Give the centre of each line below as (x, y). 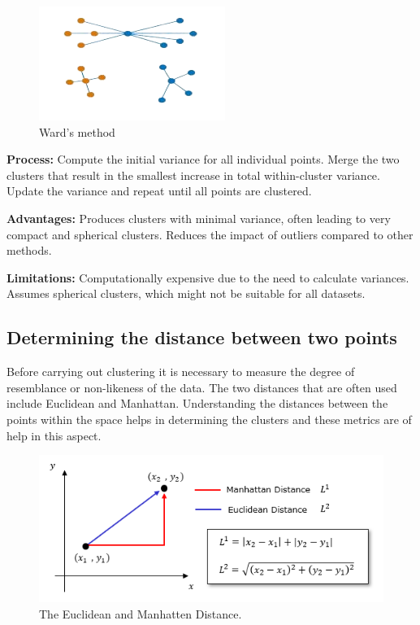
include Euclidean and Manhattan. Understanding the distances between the (197, 403)
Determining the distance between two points (202, 337)
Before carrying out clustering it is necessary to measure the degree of (181, 372)
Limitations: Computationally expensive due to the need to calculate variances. (208, 277)
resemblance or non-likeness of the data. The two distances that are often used (202, 387)
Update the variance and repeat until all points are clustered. (159, 191)
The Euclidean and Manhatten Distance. (141, 613)
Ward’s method (77, 131)
